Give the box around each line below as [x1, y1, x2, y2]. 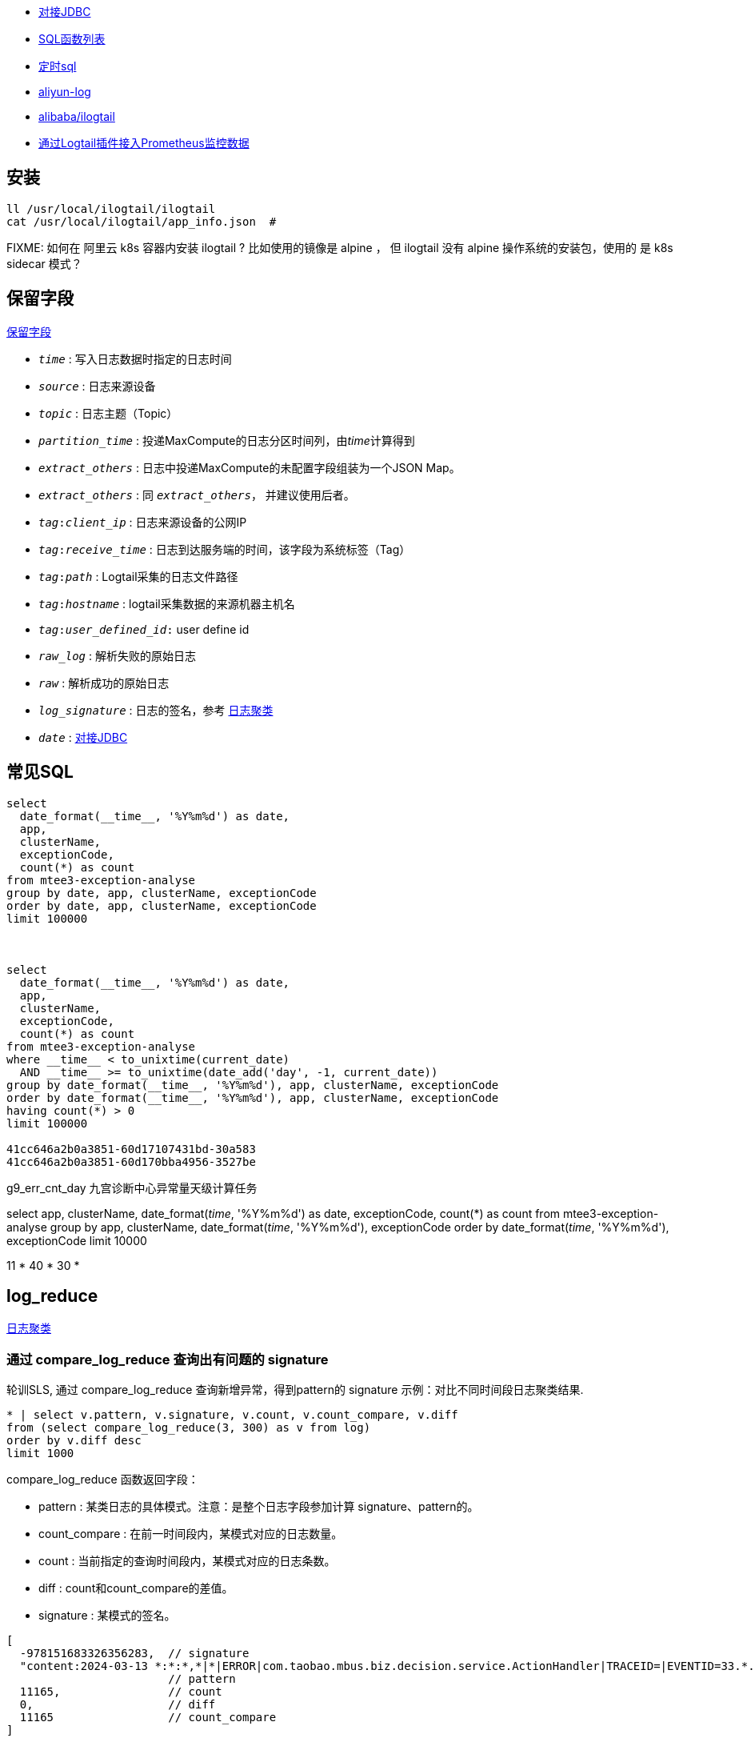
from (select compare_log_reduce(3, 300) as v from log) [6, 1421, 371, 1435]
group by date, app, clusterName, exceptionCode [6, 886, 317, 899]
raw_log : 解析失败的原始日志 [38, 648, 196, 663]
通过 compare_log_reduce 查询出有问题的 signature [6, 1351, 329, 1368]
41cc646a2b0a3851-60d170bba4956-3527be [6, 1155, 256, 1168]
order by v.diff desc [6, 1434, 142, 1448]
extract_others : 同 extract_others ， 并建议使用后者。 [38, 487, 355, 502]
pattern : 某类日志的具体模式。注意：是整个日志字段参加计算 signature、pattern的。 [38, 1500, 479, 1514]
